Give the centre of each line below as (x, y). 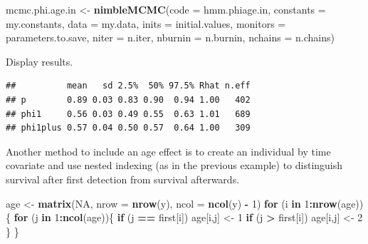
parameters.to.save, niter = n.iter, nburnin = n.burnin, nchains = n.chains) (170, 37)
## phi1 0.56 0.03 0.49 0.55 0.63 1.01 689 (128, 114)
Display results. (40, 61)
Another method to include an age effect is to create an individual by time (168, 151)
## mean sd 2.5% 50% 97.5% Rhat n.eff (128, 86)
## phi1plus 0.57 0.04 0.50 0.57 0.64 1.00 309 (128, 128)
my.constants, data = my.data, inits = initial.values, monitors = (146, 23)
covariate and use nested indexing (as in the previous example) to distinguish (174, 165)
